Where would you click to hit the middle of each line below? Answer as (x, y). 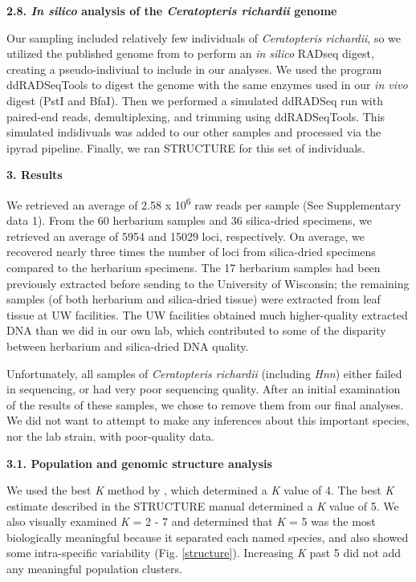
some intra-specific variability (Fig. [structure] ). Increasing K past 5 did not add (204, 553)
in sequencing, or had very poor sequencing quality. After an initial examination (204, 389)
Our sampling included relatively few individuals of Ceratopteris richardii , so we (204, 37)
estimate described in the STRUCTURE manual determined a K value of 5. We (203, 505)
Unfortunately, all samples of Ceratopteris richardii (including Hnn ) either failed (204, 373)
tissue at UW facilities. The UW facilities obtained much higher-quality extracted (207, 314)
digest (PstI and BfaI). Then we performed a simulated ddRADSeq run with (195, 100)
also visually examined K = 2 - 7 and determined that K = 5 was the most (191, 521)
